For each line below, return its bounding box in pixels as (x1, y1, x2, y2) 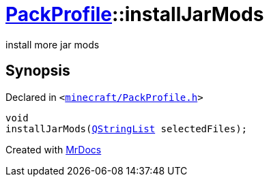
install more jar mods (5, 38, 100, 50)
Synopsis (5, 62, 70, 80)
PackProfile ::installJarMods (5, 3, 264, 26)
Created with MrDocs (5, 143, 102, 155)
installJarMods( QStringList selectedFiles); (5, 123, 248, 134)
